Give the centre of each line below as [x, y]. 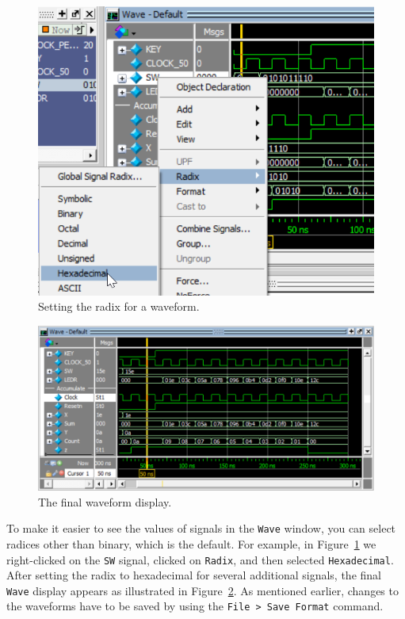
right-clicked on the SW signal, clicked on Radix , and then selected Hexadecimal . [200, 559]
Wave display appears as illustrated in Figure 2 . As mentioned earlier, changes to [202, 590]
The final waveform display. [105, 501]
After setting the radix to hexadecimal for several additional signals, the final [194, 575]
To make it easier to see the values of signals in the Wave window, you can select [201, 528]
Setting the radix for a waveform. [119, 306]
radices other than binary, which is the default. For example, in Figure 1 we [191, 543]
